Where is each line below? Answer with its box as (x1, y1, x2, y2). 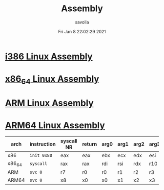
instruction (29, 141, 56, 147)
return (82, 141, 97, 147)
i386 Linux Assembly (5, 51, 93, 62)
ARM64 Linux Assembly (5, 120, 105, 131)
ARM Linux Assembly (5, 97, 94, 108)
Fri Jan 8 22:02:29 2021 (58, 28, 106, 34)
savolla (75, 19, 89, 25)
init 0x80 (29, 152, 53, 158)
